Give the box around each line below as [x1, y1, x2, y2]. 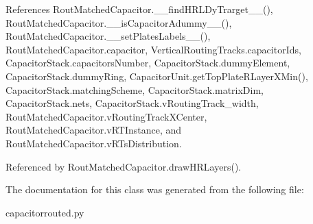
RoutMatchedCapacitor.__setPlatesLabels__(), [5, 29, 211, 43]
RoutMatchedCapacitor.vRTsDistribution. [5, 136, 182, 150]
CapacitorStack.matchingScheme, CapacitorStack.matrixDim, [5, 82, 264, 97]
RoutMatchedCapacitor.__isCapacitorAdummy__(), [5, 15, 232, 29]
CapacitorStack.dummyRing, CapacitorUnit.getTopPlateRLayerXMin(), [5, 69, 308, 83]
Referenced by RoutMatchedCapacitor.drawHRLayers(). [5, 159, 242, 173]
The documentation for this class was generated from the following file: [5, 182, 304, 197]
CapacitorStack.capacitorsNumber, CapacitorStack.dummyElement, [5, 55, 290, 70]
